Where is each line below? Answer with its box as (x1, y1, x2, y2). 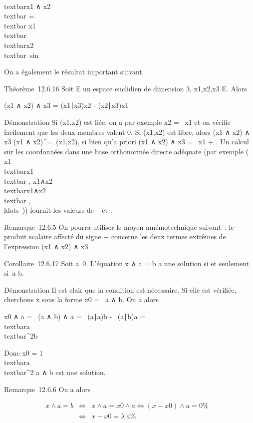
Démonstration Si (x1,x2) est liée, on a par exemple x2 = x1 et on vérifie (4, 116, 231, 127)
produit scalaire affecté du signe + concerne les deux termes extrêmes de (4, 231, 226, 242)
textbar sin (4, 49, 38, 60)
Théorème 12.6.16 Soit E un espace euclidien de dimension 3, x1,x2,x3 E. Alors (4, 83, 247, 93)
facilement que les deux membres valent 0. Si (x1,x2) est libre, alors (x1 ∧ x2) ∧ (4, 126, 250, 137)
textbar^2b (4, 331, 38, 341)
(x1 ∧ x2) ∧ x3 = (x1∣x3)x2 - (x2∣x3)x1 (4, 100, 129, 110)
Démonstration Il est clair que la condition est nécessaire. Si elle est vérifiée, (4, 284, 237, 295)
